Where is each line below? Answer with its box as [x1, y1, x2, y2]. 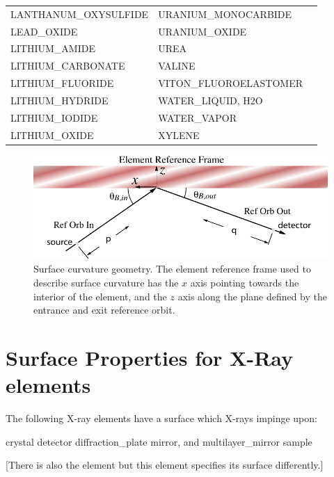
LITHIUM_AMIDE [10, 41, 95, 56]
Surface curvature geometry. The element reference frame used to [33, 261, 311, 276]
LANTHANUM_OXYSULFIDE [10, 6, 149, 21]
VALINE [158, 58, 196, 73]
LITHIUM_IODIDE [10, 110, 98, 124]
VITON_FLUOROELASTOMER [158, 76, 303, 90]
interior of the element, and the [33, 289, 167, 303]
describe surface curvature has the [33, 275, 179, 289]
